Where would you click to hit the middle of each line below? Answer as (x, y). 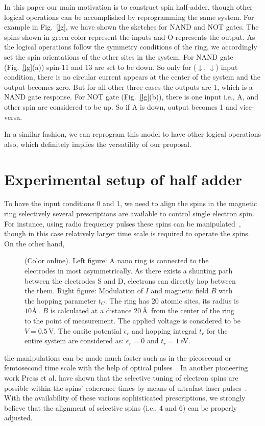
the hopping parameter (61, 300)
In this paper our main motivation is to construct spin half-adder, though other (128, 7)
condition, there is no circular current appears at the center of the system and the (132, 77)
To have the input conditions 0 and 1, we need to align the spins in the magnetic (131, 203)
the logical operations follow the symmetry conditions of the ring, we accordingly (131, 47)
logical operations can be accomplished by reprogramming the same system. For (129, 17)
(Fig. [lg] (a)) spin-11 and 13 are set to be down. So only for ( (100, 67)
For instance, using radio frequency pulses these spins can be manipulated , (123, 223)
